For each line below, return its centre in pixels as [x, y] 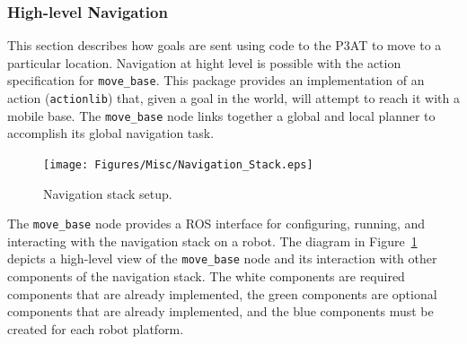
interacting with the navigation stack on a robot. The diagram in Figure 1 [212, 241]
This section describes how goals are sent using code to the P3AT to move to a [225, 45]
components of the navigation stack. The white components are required [206, 276]
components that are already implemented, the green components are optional [222, 293]
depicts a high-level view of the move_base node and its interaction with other [222, 258]
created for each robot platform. [96, 328]
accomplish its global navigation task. [111, 133]
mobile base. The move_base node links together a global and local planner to [221, 115]
